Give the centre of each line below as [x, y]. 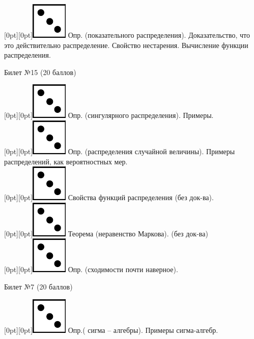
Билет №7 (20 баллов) [38, 286]
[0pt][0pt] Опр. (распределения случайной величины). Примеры [120, 151]
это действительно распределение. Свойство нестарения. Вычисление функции [126, 45]
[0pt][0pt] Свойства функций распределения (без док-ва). [109, 197]
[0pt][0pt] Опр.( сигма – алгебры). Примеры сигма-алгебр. [111, 330]
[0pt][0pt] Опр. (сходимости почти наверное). [91, 269]
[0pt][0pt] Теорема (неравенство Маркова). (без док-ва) [106, 233]
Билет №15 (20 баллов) [40, 72]
